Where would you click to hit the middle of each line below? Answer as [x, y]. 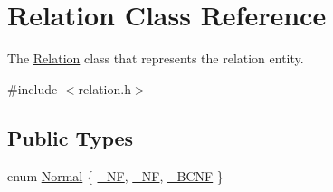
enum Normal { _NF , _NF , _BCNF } [115, 175]
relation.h [105, 88]
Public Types [71, 137]
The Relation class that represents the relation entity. [156, 58]
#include [33, 88]
